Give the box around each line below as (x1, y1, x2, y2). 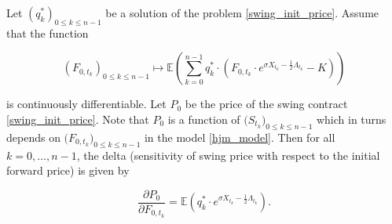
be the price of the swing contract (185, 96, 348, 112)
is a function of (167, 110, 240, 127)
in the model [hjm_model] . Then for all (144, 128, 335, 145)
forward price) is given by (6, 162, 130, 179)
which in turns (316, 110, 387, 127)
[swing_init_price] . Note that (6, 110, 149, 127)
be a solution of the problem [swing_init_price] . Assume (105, 5, 379, 20)
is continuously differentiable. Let (6, 96, 167, 112)
